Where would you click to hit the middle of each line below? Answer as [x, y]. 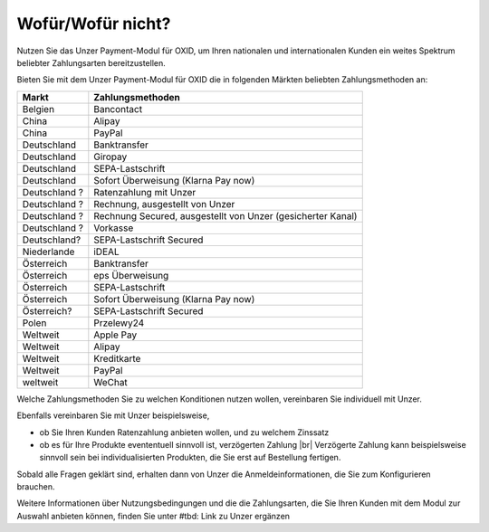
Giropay [110, 157]
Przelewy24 [119, 323]
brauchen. [36, 487]
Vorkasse [114, 228]
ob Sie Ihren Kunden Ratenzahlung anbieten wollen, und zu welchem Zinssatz [184, 432]
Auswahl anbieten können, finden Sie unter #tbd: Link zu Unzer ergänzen [153, 516]
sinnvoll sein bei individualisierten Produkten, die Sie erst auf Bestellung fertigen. [190, 458]
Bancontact [118, 109]
